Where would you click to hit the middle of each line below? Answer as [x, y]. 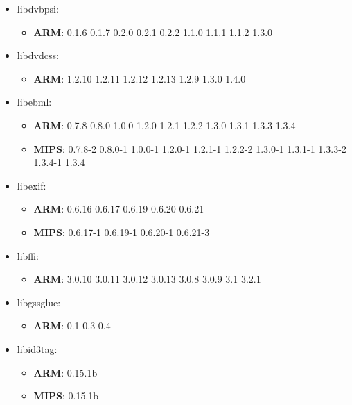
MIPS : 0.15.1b [66, 396]
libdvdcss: [38, 55]
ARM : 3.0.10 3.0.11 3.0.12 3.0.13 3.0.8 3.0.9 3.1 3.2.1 [147, 279]
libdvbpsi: [38, 8]
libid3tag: [37, 348]
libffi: [28, 255]
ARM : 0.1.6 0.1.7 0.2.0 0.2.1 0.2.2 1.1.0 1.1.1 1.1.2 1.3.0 [153, 32]
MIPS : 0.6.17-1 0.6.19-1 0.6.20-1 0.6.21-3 [122, 232]
